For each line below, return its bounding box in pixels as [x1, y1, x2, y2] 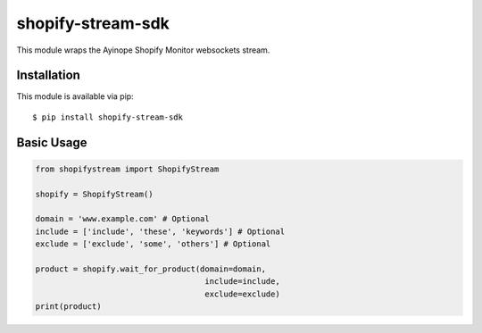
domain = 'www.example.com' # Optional [35, 214, 210, 224]
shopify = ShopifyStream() [35, 188, 154, 199]
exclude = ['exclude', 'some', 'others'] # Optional [35, 239, 271, 249]
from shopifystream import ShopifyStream [35, 163, 220, 174]
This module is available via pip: [16, 91, 134, 102]
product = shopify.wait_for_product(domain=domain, [35, 263, 267, 274]
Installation [16, 68, 80, 83]
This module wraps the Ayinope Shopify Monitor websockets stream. [16, 45, 270, 55]
